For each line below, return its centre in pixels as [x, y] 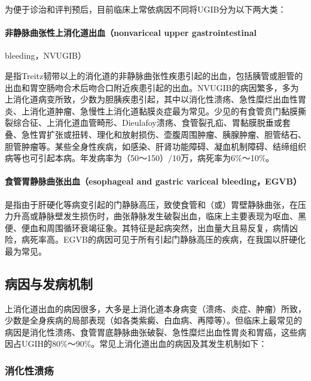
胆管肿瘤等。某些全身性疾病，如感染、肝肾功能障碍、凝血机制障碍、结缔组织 [155, 146]
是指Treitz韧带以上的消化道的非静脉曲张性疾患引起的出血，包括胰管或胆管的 [154, 75]
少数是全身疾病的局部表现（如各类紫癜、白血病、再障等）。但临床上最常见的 [153, 320]
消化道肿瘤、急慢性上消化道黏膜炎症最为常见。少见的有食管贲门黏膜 [164, 111]
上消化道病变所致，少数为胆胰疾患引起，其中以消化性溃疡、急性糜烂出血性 [151, 99]
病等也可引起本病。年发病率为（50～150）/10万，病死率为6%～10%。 [140, 158]
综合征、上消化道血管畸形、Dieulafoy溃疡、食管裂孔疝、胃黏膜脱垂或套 [152, 123]
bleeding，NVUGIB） [46, 55]
